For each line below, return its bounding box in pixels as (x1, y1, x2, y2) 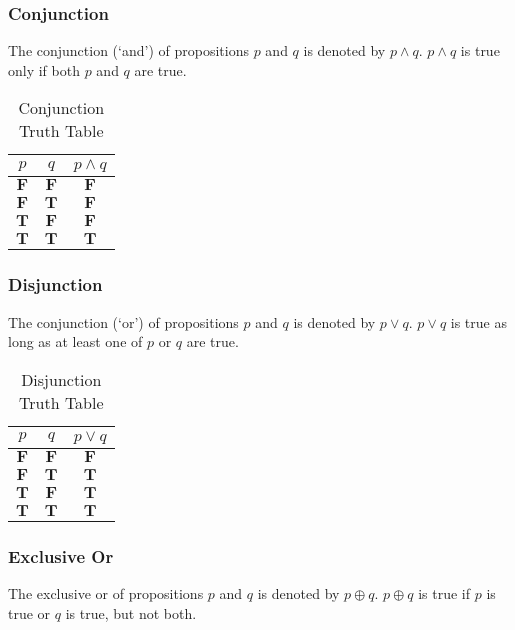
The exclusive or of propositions (8, 583, 204, 604)
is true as (450, 311, 507, 332)
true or (8, 602, 51, 623)
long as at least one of (8, 331, 143, 352)
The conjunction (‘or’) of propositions (8, 311, 239, 332)
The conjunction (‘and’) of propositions (8, 40, 249, 61)
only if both (8, 59, 80, 80)
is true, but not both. (65, 602, 197, 623)
